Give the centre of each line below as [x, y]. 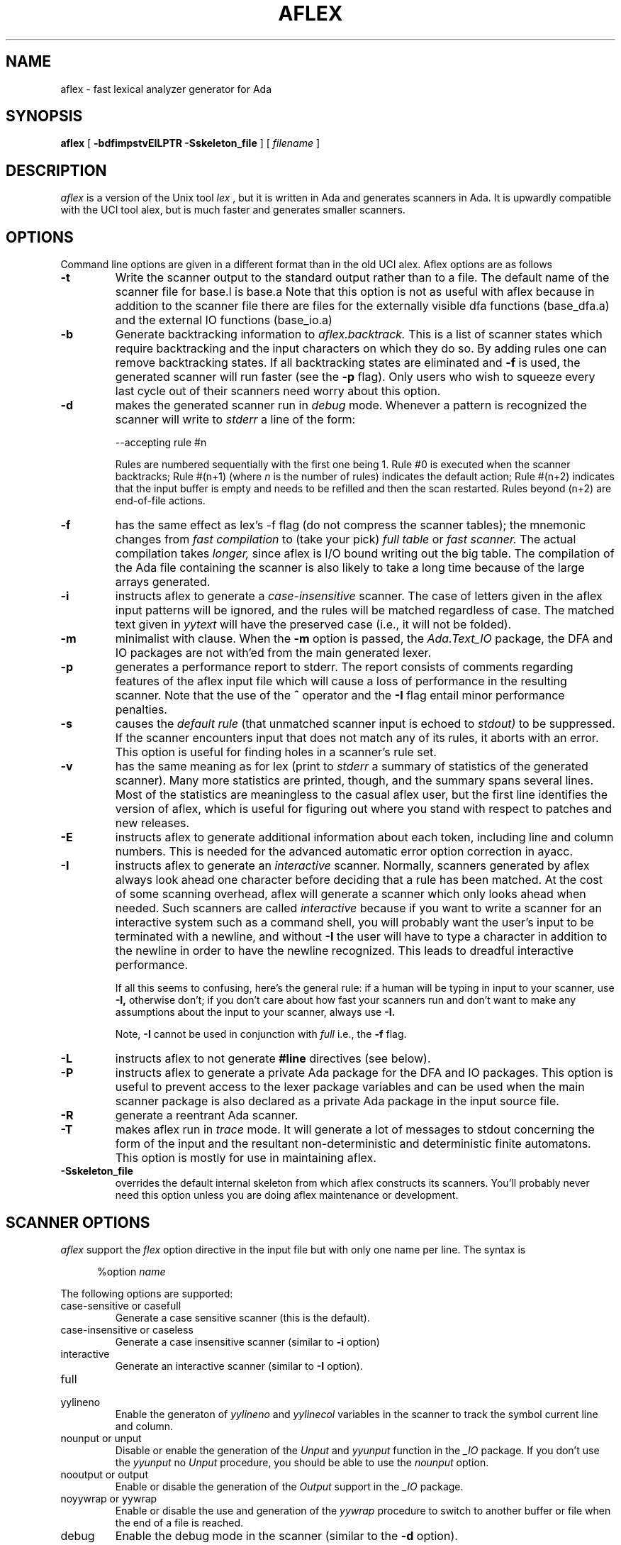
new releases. [152, 823]
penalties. [141, 710]
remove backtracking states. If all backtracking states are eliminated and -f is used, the [348, 363]
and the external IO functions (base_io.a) [224, 320]
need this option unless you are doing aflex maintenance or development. [287, 1195]
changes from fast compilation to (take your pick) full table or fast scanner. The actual [346, 539]
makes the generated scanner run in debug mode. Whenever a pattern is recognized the [351, 405]
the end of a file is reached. [179, 1522]
